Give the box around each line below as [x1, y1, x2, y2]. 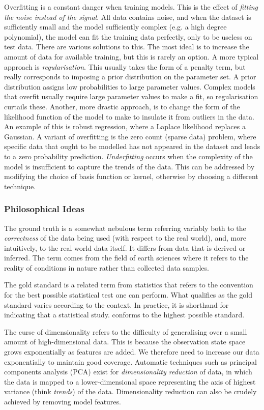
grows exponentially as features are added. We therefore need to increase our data [4, 346, 259, 357]
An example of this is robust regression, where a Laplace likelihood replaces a [4, 121, 246, 132]
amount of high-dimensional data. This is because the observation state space [4, 336, 246, 347]
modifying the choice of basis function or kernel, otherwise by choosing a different [4, 171, 258, 182]
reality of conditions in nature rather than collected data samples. [4, 262, 209, 273]
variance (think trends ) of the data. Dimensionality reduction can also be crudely [4, 386, 257, 397]
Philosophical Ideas [4, 202, 84, 215]
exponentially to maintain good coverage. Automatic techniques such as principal [4, 356, 257, 367]
